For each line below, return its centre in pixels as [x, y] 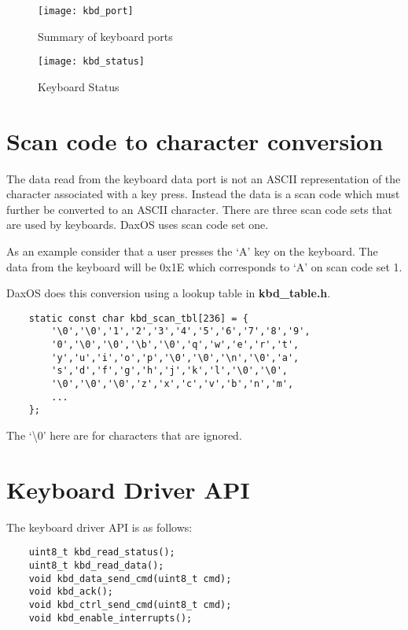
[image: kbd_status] [92, 62]
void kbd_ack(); [71, 592]
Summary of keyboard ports [105, 36]
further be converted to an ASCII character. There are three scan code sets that [199, 209]
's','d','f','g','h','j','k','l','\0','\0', [169, 371]
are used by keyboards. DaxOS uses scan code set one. [138, 225]
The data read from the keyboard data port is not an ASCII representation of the [204, 178]
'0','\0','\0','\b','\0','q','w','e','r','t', [175, 345]
